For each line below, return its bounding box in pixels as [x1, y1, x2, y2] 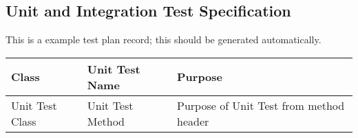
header [177, 113, 209, 129]
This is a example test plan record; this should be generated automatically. [6, 32, 322, 47]
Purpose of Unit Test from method [177, 97, 345, 113]
